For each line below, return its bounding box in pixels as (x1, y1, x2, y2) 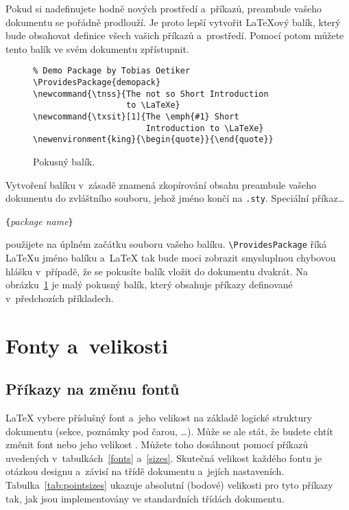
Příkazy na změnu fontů (5, 378, 180, 399)
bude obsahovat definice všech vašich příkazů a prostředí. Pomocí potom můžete (5, 28, 344, 43)
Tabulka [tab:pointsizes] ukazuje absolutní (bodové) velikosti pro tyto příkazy (5, 478, 333, 492)
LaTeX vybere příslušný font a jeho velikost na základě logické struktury (5, 410, 313, 425)
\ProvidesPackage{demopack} (33, 78, 161, 88)
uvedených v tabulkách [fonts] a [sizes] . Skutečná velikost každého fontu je (5, 450, 322, 465)
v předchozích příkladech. (5, 290, 114, 305)
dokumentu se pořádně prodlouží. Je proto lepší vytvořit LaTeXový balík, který (5, 14, 341, 29)
